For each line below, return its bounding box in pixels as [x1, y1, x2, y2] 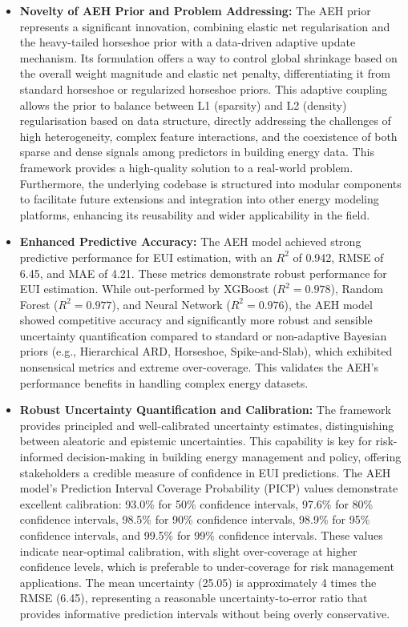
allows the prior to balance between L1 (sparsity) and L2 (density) [19, 96, 347, 113]
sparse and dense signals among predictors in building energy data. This [19, 143, 374, 160]
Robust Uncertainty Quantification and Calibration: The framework [19, 401, 391, 418]
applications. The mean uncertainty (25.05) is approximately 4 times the [19, 573, 377, 590]
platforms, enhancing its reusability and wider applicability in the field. [19, 206, 370, 223]
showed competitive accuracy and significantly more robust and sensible [19, 311, 373, 328]
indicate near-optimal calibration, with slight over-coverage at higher [19, 542, 358, 559]
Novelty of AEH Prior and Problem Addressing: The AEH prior [19, 2, 371, 18]
